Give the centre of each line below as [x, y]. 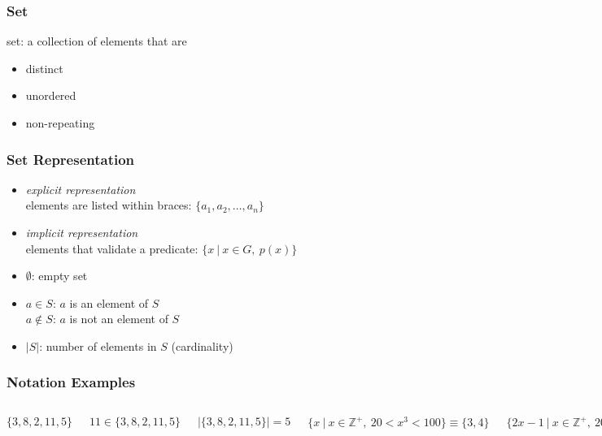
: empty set [59, 276]
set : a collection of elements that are [97, 41]
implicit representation [82, 232]
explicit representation [81, 189]
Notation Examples [71, 382]
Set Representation [71, 159]
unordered [51, 95]
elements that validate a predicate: [112, 248]
